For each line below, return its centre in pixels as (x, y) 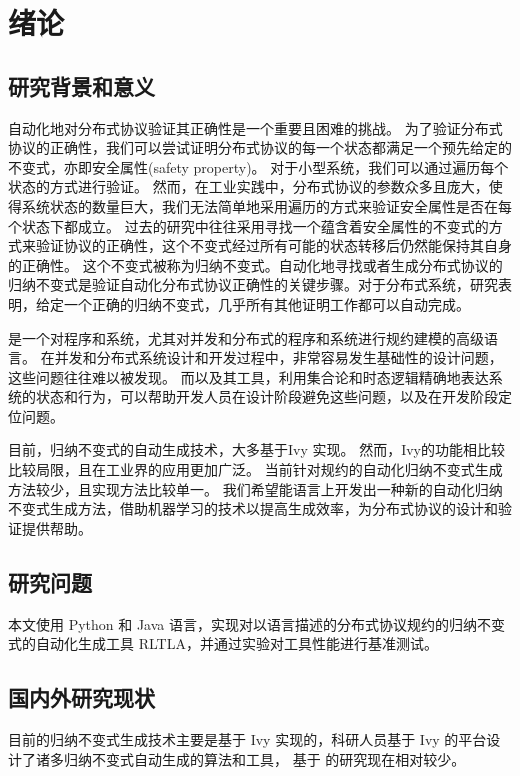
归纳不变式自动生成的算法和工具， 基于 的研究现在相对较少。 (264, 758)
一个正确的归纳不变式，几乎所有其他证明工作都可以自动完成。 (266, 303)
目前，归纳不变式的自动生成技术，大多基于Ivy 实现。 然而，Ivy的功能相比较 (256, 449)
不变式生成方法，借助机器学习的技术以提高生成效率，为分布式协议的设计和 (253, 508)
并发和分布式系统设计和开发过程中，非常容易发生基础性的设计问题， (278, 357)
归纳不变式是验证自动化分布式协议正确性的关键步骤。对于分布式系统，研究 (253, 284)
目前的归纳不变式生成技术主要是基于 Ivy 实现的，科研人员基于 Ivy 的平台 (247, 739)
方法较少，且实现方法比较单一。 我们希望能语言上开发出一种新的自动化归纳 (255, 488)
